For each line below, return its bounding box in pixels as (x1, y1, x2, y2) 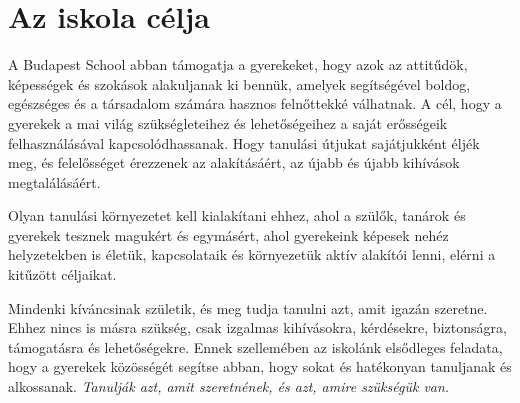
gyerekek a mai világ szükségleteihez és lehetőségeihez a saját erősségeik (8, 112, 448, 133)
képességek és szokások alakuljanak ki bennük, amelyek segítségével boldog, (8, 73, 471, 94)
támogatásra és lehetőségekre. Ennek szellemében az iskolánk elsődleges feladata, (8, 336, 503, 357)
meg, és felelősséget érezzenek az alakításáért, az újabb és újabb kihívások (8, 152, 460, 173)
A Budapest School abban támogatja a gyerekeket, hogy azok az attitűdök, (8, 54, 468, 75)
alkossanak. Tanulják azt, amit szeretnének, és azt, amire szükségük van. (8, 376, 450, 397)
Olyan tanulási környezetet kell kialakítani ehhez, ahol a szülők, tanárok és (8, 205, 466, 226)
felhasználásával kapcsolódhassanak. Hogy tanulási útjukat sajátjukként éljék (8, 132, 480, 153)
